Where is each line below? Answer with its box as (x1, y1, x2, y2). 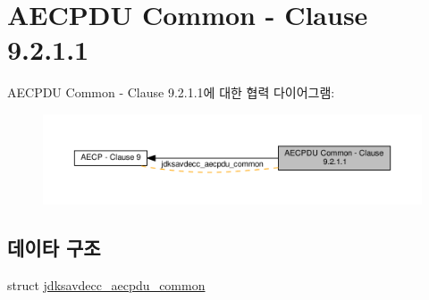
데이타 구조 (7, 233, 101, 261)
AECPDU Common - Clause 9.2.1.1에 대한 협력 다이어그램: (7, 83, 335, 102)
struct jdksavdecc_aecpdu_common (7, 275, 206, 294)
